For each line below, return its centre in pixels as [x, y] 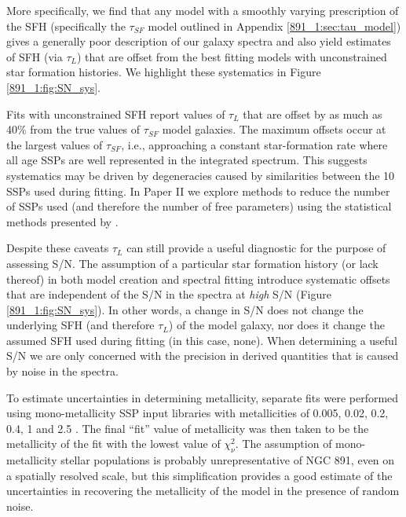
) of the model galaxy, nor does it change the [276, 325]
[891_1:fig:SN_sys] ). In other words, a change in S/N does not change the [185, 309]
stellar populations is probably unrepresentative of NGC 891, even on [228, 460]
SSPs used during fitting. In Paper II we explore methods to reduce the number [198, 191]
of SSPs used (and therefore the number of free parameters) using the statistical [199, 206]
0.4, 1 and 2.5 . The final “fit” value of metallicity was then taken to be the [188, 428]
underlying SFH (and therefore [80, 325]
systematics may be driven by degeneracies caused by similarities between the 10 [201, 175]
